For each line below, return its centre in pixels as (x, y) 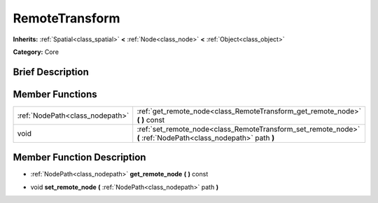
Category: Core (36, 52)
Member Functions (55, 94)
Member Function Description (79, 157)
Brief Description (51, 72)
